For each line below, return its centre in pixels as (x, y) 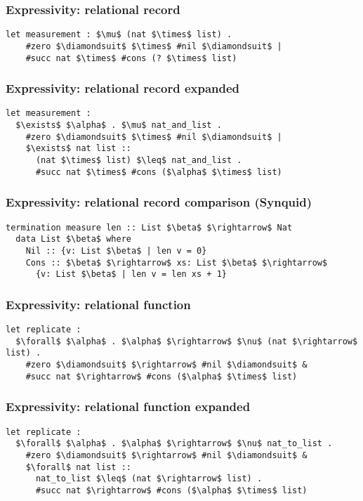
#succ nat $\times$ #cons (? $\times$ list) (131, 58)
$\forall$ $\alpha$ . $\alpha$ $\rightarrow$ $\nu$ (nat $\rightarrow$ (187, 341)
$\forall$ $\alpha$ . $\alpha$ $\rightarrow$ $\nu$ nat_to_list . (174, 444)
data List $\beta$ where (73, 239)
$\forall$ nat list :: (78, 467)
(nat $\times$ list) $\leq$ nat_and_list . (139, 161)
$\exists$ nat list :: (78, 149)
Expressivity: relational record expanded (123, 88)
